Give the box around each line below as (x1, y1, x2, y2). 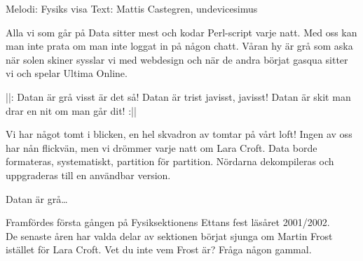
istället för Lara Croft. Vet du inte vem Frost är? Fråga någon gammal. (6, 242, 312, 257)
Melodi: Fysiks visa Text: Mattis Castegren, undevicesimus (6, 1, 258, 15)
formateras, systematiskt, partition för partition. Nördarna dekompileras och (6, 154, 334, 169)
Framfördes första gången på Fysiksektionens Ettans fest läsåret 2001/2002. (6, 215, 330, 230)
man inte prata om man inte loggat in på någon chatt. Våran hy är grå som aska (6, 38, 353, 53)
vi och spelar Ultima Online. (6, 66, 128, 80)
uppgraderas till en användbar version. (6, 167, 171, 182)
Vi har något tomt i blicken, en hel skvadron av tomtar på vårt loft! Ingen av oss (6, 127, 352, 141)
